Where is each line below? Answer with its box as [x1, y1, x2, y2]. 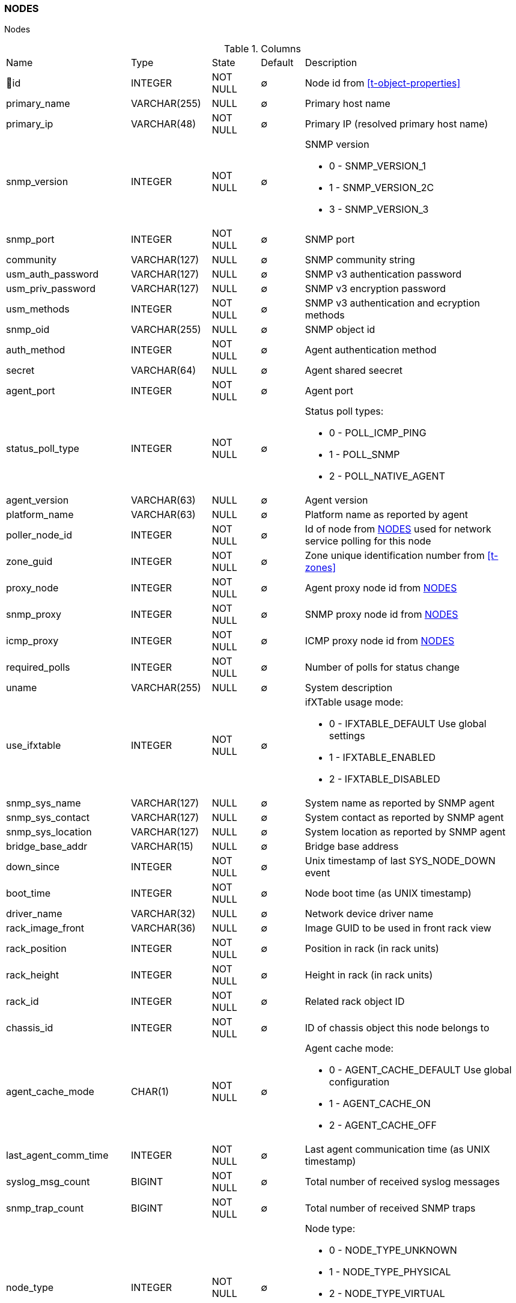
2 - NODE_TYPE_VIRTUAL [329, 1287, 445, 1300]
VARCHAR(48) [130, 118, 196, 130]
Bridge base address [305, 840, 399, 853]
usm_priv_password [6, 282, 96, 295]
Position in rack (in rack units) [305, 942, 439, 955]
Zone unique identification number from [305, 549, 485, 562]
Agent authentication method [305, 344, 437, 356]
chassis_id [6, 1022, 53, 1034]
